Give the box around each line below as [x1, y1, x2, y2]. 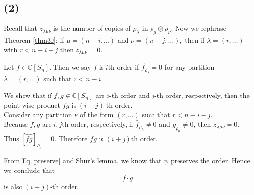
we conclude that [4, 165, 55, 175]
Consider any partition [4, 109, 72, 120]
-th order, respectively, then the [154, 90, 250, 100]
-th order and [109, 90, 150, 100]
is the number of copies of [53, 23, 131, 33]
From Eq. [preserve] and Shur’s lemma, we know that [4, 155, 162, 166]
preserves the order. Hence [171, 155, 250, 166]
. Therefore [54, 133, 88, 143]
